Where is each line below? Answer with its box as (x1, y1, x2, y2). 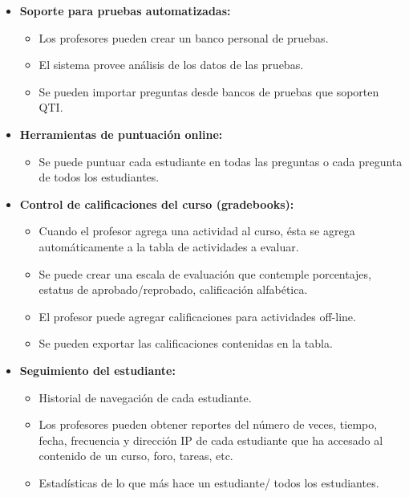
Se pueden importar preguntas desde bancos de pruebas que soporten (38, 83, 379, 100)
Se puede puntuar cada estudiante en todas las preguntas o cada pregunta (38, 153, 403, 169)
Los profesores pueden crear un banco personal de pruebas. (38, 29, 329, 46)
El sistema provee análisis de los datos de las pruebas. (38, 56, 304, 73)
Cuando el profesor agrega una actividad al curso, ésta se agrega (38, 222, 355, 239)
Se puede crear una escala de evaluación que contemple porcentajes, (38, 265, 371, 282)
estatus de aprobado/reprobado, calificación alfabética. (38, 281, 308, 298)
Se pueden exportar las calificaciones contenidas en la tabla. (38, 335, 333, 352)
